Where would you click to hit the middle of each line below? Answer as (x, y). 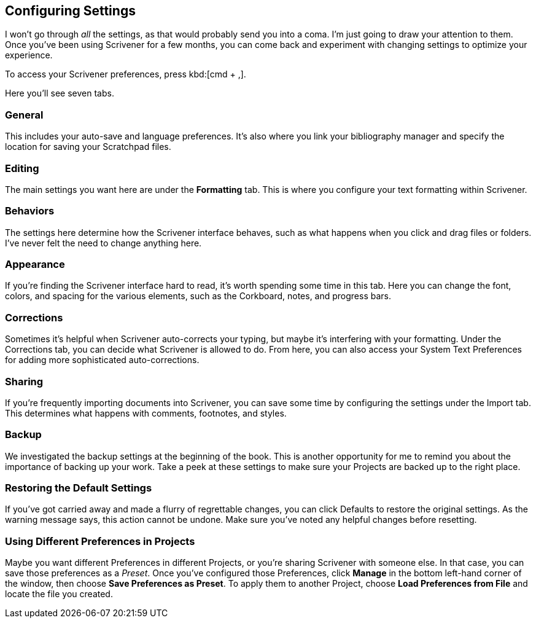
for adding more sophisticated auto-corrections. (102, 360)
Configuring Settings (70, 11)
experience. (29, 55)
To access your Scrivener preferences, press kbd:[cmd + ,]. (126, 74)
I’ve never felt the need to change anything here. (103, 243)
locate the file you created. (59, 594)
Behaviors (30, 211)
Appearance (35, 264)
